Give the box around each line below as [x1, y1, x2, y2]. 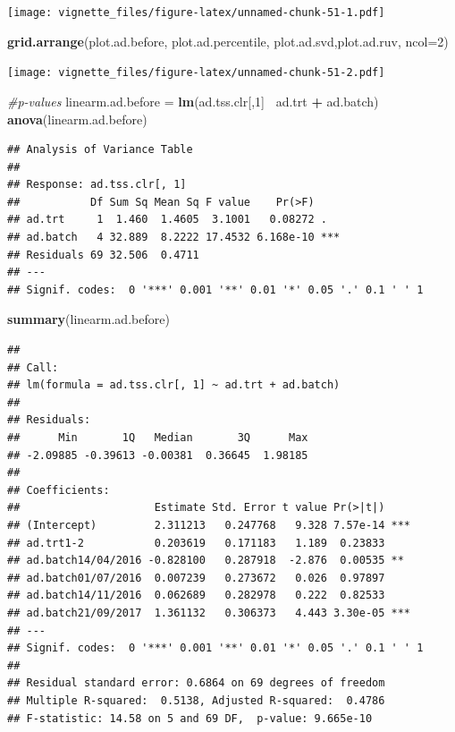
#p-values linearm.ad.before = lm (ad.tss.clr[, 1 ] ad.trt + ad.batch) [7, 91, 379, 110]
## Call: [7, 361, 59, 374]
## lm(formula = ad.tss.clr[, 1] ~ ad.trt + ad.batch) [7, 379, 341, 392]
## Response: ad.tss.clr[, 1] [7, 178, 187, 192]
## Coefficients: [7, 483, 110, 497]
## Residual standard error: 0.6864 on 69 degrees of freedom [7, 677, 385, 690]
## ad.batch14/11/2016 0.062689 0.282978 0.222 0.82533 [7, 589, 385, 602]
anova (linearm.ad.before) [7, 109, 147, 128]
